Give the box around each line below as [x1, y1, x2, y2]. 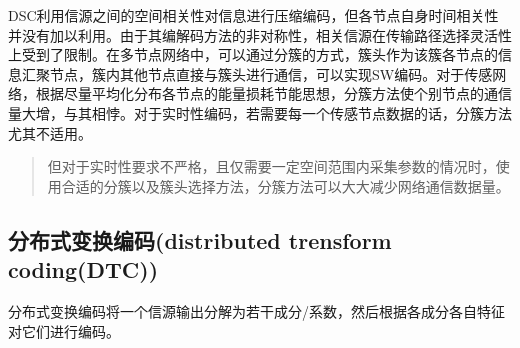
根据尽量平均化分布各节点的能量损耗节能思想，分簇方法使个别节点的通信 [35, 83, 512, 104]
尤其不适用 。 [8, 122, 92, 143]
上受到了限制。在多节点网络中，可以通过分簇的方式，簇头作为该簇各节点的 [8, 44, 498, 65]
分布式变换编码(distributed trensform [8, 224, 392, 255]
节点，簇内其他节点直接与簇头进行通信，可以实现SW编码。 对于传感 [49, 63, 493, 84]
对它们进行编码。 [8, 320, 120, 341]
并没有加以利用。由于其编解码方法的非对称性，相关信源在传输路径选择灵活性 [8, 24, 512, 45]
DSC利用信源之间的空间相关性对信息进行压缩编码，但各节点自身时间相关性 [8, 5, 499, 25]
